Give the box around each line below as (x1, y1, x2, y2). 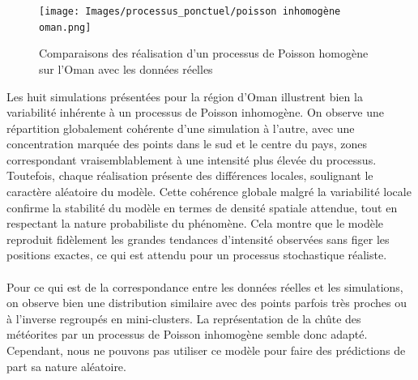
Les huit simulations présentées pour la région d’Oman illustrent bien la (6, 88, 363, 105)
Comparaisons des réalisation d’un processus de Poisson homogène (39, 45, 369, 62)
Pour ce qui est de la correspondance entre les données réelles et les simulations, (6, 278, 403, 295)
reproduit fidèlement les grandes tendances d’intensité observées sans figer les (6, 230, 390, 247)
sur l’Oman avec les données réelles (39, 60, 213, 77)
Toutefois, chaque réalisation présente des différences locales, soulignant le (6, 167, 373, 184)
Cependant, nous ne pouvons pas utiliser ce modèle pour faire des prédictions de (6, 342, 406, 358)
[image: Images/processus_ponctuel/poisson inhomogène (39, 6, 341, 17)
